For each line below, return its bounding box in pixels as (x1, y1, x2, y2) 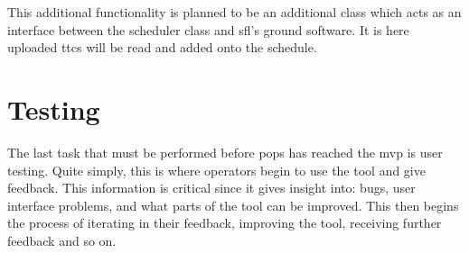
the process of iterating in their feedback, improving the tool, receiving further (7, 213, 442, 232)
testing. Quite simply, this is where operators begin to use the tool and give (7, 160, 426, 179)
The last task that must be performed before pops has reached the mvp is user (7, 142, 443, 161)
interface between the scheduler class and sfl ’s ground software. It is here (7, 20, 409, 39)
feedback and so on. (7, 230, 117, 249)
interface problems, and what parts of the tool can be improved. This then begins (7, 195, 459, 214)
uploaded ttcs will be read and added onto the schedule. (7, 38, 317, 57)
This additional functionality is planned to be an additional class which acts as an (7, 3, 462, 21)
